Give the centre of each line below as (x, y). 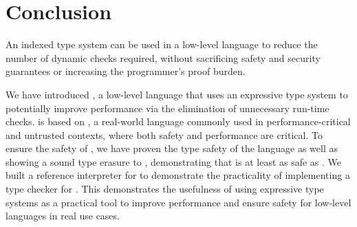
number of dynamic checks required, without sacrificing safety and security (163, 57)
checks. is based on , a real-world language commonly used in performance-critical (178, 121)
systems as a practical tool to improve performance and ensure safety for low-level (178, 202)
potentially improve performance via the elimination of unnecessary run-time (167, 108)
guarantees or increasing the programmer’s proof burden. (126, 71)
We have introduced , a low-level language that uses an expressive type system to (177, 94)
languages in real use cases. (63, 216)
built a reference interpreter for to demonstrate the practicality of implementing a (178, 175)
